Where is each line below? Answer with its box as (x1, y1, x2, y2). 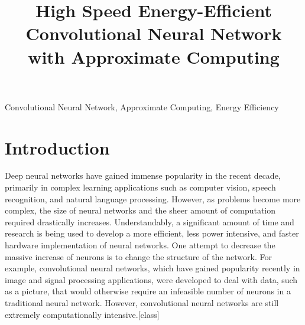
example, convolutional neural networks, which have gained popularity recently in (5, 262, 300, 274)
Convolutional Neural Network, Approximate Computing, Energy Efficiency (5, 100, 279, 113)
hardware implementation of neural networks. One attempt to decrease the (5, 239, 275, 251)
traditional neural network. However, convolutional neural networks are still (5, 297, 279, 308)
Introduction (5, 135, 110, 159)
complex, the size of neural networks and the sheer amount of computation (5, 204, 276, 216)
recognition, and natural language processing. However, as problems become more (5, 192, 301, 205)
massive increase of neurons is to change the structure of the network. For (5, 250, 272, 262)
